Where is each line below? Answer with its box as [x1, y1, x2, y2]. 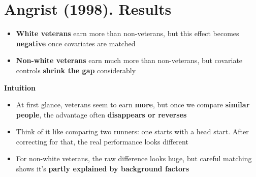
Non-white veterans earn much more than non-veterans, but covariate [16, 55, 243, 66]
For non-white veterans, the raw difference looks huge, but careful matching [16, 153, 252, 164]
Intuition [4, 82, 36, 93]
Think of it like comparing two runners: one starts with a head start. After [16, 126, 249, 137]
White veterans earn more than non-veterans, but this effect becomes [16, 28, 239, 39]
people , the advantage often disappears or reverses [16, 109, 187, 120]
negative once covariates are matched [16, 38, 136, 48]
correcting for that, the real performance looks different [16, 136, 188, 146]
